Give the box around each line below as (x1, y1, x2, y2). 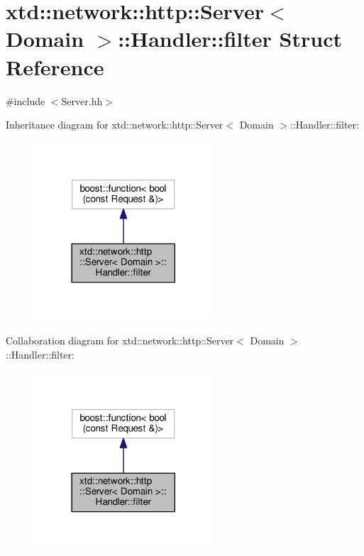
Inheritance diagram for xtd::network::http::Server (6, 117, 224, 132)
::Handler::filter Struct (118, 24, 342, 53)
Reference (6, 52, 104, 81)
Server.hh (61, 93, 103, 108)
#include (6, 93, 45, 108)
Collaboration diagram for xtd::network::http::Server (6, 333, 234, 348)
